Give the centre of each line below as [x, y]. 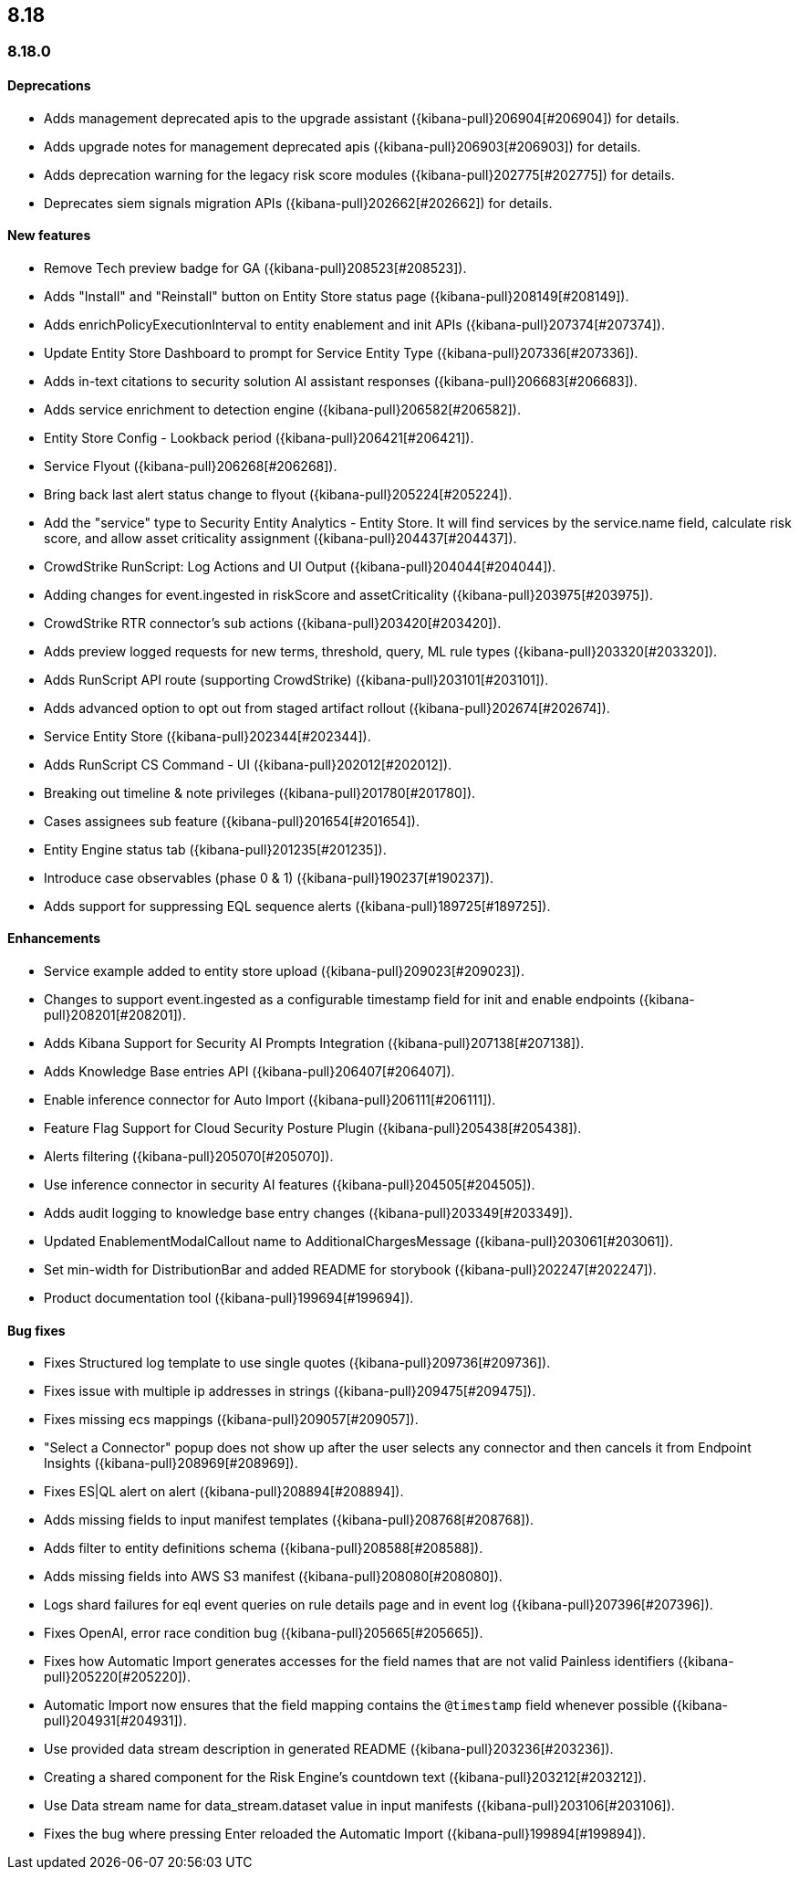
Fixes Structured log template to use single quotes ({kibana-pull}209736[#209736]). [297, 1363]
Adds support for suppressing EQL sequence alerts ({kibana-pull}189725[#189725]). [297, 906]
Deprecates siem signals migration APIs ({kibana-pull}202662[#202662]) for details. [298, 203]
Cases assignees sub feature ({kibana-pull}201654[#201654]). [232, 821]
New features [49, 236]
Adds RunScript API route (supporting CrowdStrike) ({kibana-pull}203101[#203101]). [296, 679]
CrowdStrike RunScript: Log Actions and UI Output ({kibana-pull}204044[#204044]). [300, 566]
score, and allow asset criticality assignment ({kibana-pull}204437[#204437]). [280, 538]
